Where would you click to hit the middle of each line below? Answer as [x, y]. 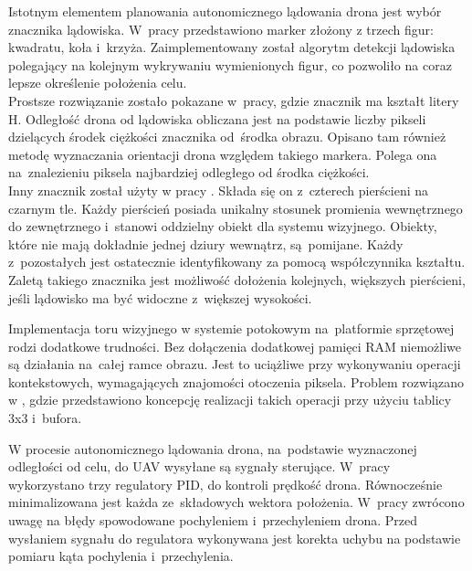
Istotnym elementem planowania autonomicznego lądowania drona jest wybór [225, 11]
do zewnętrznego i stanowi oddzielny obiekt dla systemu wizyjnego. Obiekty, [223, 226]
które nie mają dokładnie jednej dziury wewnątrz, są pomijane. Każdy [206, 243]
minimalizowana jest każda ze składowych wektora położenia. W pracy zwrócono [236, 502]
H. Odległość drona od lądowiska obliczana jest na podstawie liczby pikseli [217, 118]
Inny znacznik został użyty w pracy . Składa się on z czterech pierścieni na [219, 190]
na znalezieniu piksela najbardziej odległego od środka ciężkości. [189, 172]
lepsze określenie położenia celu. [98, 83]
